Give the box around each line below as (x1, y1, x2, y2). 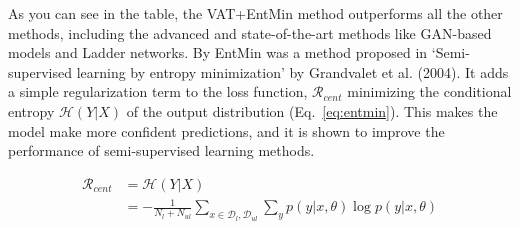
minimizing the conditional (347, 81, 512, 102)
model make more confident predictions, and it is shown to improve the (8, 120, 445, 141)
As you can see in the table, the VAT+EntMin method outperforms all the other (8, 3, 503, 23)
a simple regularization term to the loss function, (8, 81, 308, 102)
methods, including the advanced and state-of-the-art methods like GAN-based (8, 22, 492, 43)
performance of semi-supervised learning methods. (8, 140, 315, 161)
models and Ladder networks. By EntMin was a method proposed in (8, 42, 428, 63)
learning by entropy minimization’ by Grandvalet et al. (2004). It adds (76, 61, 509, 82)
